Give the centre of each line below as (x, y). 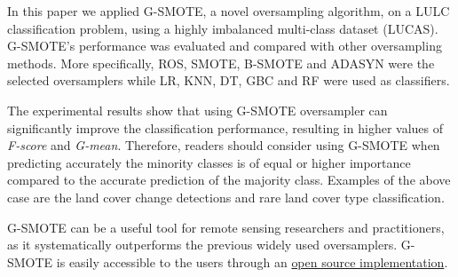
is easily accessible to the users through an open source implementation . (252, 261)
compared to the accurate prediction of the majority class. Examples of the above (229, 180)
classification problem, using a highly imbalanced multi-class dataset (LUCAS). (223, 28)
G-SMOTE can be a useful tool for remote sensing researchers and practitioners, (226, 227)
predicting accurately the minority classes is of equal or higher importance (209, 162)
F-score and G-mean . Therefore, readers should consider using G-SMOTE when (224, 145)
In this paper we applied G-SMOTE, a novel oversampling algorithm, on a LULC (229, 11)
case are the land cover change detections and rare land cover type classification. (226, 197)
